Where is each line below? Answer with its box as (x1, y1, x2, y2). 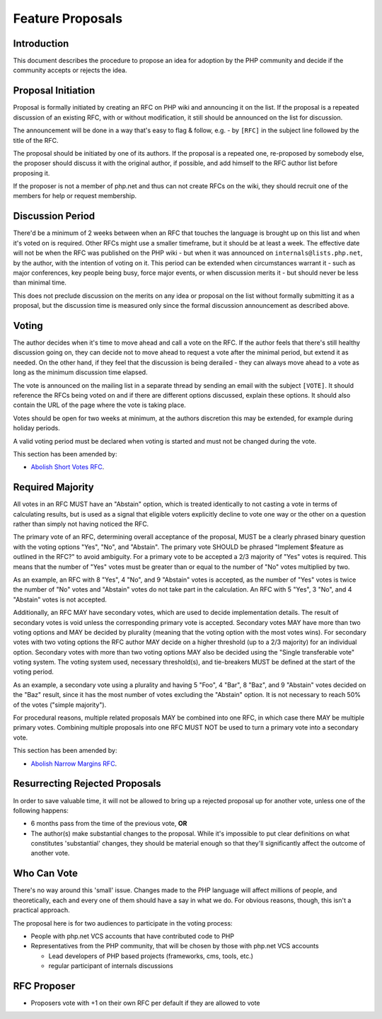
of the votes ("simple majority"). (13, 701, 107, 709)
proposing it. (13, 168, 50, 177)
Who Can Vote (13, 868, 78, 880)
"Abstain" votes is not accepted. (13, 595, 108, 604)
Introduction (13, 38, 69, 50)
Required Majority (13, 481, 95, 493)
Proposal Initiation (13, 85, 95, 97)
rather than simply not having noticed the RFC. (13, 520, 149, 529)
